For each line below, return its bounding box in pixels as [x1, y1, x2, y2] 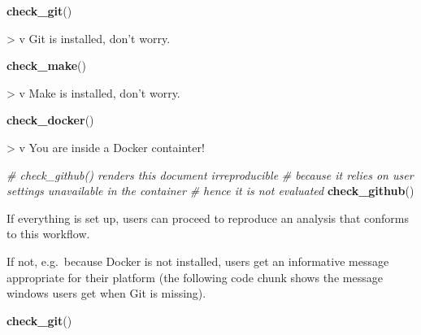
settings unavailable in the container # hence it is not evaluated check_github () [7, 182, 414, 199]
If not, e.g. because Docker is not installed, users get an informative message [7, 252, 389, 269]
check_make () [7, 57, 86, 74]
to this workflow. [7, 225, 90, 242]
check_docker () [7, 111, 94, 128]
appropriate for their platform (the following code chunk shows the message [7, 268, 383, 285]
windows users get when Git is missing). [7, 285, 206, 302]
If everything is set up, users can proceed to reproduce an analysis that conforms [7, 209, 410, 226]
